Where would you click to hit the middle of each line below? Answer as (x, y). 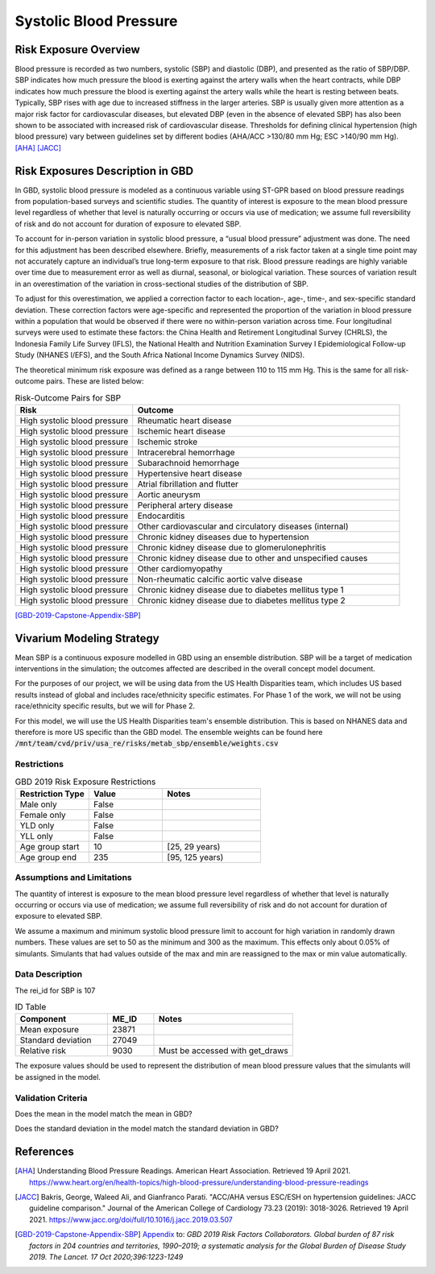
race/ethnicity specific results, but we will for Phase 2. (105, 706)
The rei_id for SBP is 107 (55, 990)
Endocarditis (161, 516)
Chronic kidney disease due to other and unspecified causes (253, 558)
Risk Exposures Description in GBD (104, 170)
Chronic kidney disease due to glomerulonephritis (232, 547)
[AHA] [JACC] (38, 147)
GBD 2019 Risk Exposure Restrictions (85, 782)
